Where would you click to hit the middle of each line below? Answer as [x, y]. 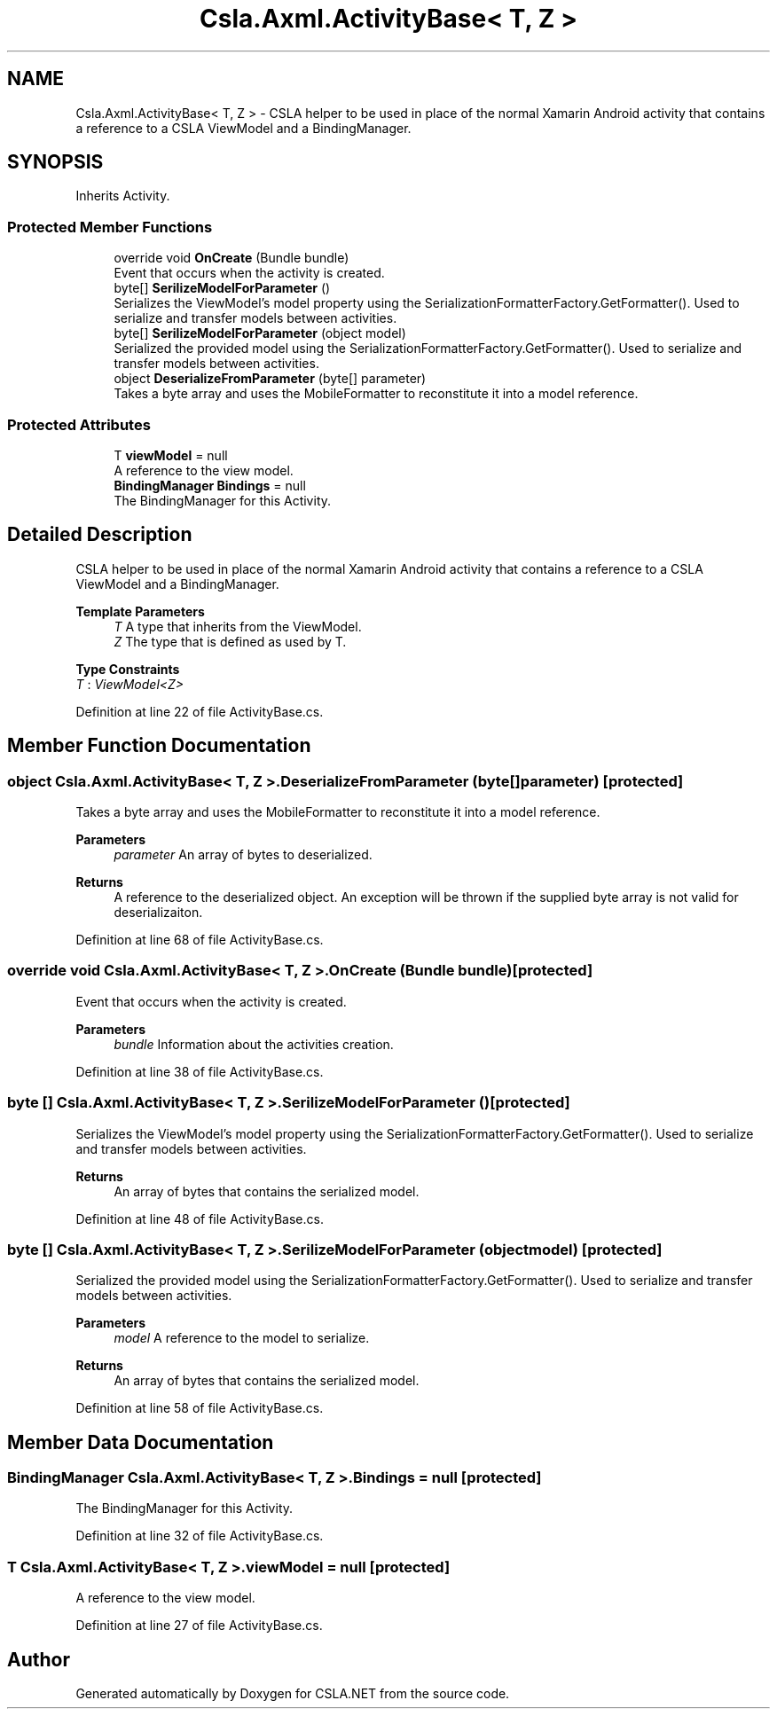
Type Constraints [128, 669]
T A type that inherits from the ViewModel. [238, 626]
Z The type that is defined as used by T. [230, 641]
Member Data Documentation [141, 1442]
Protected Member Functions [110, 227]
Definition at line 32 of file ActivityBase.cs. [200, 1536]
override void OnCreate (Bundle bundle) [232, 258]
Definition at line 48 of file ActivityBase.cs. [200, 1218]
